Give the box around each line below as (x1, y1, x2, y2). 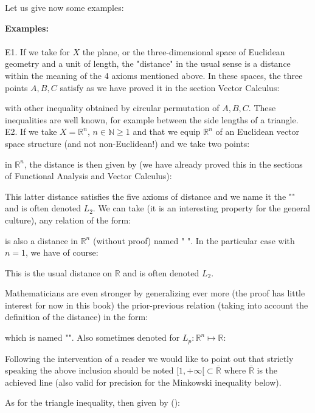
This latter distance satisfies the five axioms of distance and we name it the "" (5, 189, 296, 202)
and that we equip (133, 125, 201, 138)
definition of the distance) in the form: (5, 310, 148, 323)
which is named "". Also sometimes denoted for (5, 331, 180, 344)
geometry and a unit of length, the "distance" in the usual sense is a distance (5, 57, 291, 70)
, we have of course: (26, 246, 99, 259)
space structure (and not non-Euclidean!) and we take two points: (5, 137, 250, 149)
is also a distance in (5, 234, 78, 247)
